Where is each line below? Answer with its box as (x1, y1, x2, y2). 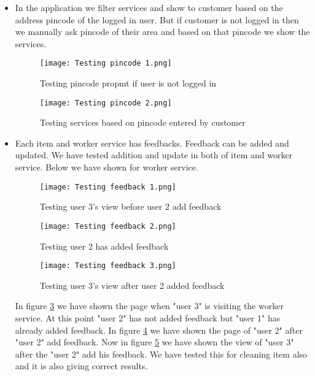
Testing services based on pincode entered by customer (39, 116, 246, 129)
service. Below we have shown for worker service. (15, 161, 198, 174)
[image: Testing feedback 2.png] (39, 221, 176, 231)
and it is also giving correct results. (15, 359, 148, 372)
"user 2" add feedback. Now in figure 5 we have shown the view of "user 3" (15, 336, 294, 348)
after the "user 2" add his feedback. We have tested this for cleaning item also (15, 347, 308, 360)
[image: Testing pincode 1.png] (39, 59, 172, 68)
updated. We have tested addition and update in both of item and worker (15, 148, 293, 161)
